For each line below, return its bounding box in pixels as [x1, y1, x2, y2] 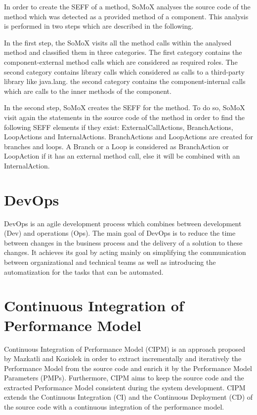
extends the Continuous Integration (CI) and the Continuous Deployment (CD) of [4, 392, 253, 402]
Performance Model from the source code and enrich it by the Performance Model [4, 363, 253, 373]
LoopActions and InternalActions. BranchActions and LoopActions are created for [4, 131, 253, 142]
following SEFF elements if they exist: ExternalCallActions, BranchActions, [4, 122, 233, 132]
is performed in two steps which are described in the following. [4, 21, 194, 31]
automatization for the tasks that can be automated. [4, 266, 164, 277]
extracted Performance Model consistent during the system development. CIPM [4, 382, 246, 392]
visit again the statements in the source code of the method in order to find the [4, 112, 245, 122]
